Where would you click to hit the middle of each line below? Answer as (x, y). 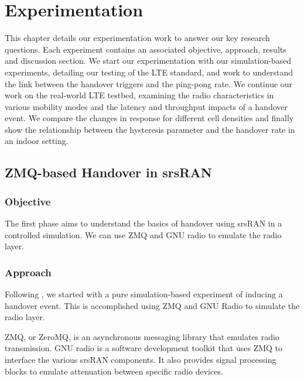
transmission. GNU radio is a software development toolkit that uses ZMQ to (144, 348)
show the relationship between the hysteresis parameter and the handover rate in (150, 129)
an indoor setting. (37, 141)
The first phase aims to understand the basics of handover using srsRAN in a (144, 223)
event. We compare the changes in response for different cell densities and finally (149, 118)
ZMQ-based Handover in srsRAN (108, 172)
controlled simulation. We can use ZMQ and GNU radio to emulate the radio (143, 234)
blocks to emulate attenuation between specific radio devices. (114, 371)
